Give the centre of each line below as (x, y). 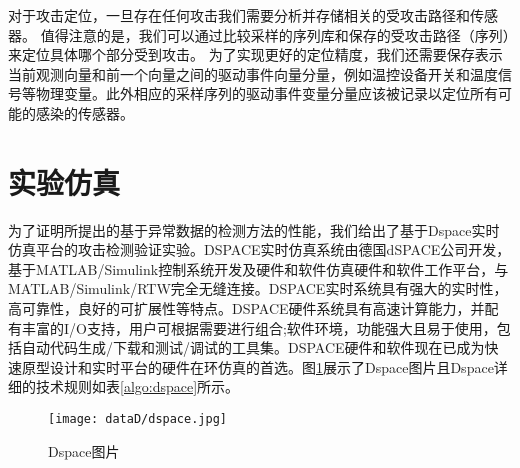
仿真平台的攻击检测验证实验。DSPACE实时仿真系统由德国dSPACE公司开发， (259, 249)
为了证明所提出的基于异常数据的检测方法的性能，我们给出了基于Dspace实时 (254, 229)
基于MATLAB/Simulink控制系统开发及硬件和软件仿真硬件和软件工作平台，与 (258, 268)
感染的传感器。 (84, 112)
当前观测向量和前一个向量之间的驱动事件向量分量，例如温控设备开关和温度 (253, 73)
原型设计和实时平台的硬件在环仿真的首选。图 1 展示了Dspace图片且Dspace (257, 366)
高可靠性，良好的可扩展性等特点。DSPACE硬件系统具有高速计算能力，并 (246, 308)
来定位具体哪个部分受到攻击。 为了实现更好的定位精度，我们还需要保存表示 (255, 54)
